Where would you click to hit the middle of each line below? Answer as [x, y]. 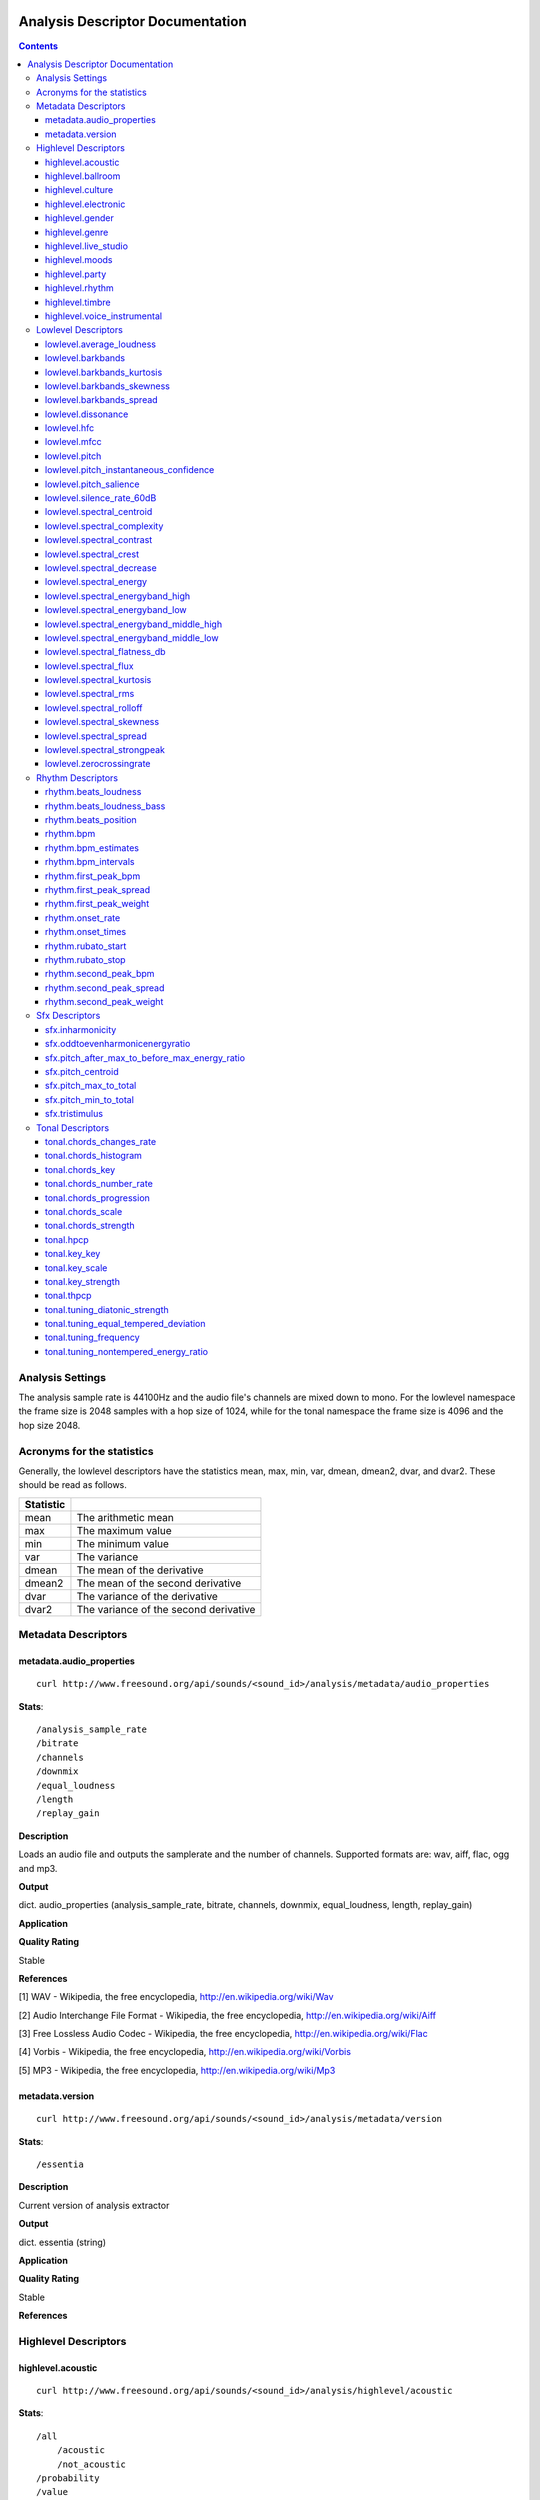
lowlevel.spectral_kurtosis [98, 680]
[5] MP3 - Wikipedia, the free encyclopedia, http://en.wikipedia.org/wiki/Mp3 [177, 2070]
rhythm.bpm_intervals [90, 862]
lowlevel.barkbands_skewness [107, 386]
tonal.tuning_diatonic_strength [107, 1309]
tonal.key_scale [76, 1267]
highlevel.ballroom [83, 176]
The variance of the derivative [147, 1596]
